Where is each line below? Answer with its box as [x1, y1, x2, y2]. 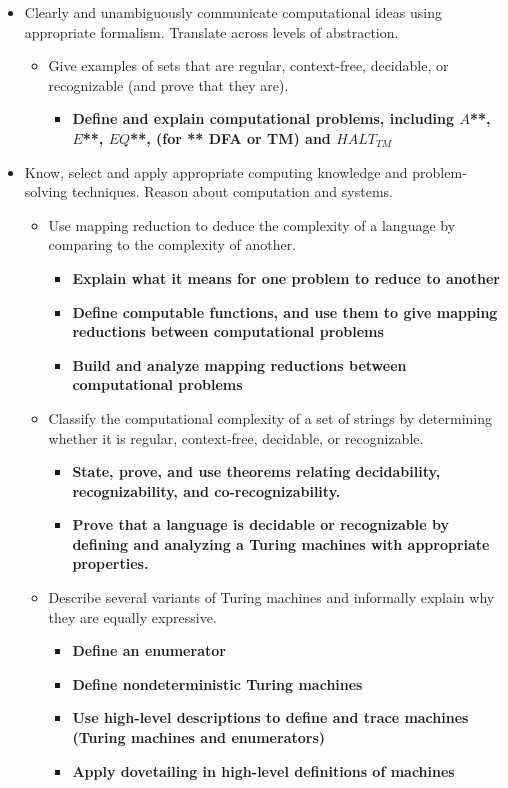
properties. [72, 553, 149, 574]
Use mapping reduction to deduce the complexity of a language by [48, 214, 456, 235]
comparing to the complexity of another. [48, 234, 297, 255]
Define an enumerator [72, 640, 226, 661]
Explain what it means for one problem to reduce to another [72, 267, 500, 288]
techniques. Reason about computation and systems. [71, 181, 393, 202]
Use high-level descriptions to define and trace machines [72, 707, 469, 728]
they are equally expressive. [48, 606, 217, 627]
